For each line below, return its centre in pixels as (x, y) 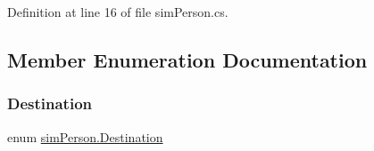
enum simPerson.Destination (85, 136)
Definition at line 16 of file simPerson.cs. (118, 12)
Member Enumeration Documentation (187, 59)
